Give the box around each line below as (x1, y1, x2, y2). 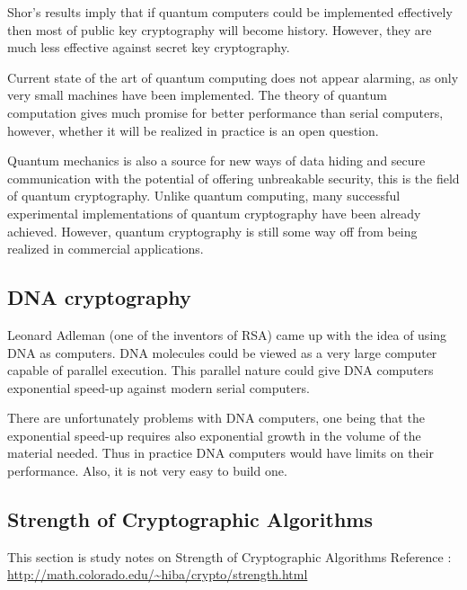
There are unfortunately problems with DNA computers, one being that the (7, 408, 425, 427)
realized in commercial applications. (7, 239, 204, 258)
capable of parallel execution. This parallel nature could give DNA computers (7, 361, 434, 380)
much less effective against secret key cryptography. (7, 38, 290, 57)
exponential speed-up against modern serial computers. (7, 378, 310, 397)
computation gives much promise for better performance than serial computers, (7, 103, 444, 121)
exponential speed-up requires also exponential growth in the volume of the (7, 425, 421, 444)
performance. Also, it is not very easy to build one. (7, 461, 287, 480)
